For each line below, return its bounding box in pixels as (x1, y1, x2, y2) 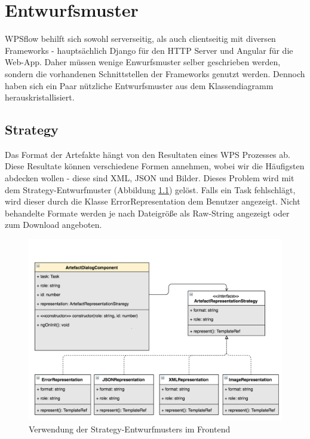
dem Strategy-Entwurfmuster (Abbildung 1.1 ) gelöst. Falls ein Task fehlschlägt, (5, 183, 296, 196)
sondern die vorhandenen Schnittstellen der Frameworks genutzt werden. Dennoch (5, 67, 305, 80)
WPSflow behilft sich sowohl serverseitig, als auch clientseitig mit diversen (5, 32, 276, 45)
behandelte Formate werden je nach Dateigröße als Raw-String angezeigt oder (5, 206, 290, 219)
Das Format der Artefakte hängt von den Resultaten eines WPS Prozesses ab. (5, 148, 290, 160)
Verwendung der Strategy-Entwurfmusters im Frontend (29, 422, 231, 435)
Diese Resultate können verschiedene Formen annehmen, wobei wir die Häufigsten (5, 160, 305, 172)
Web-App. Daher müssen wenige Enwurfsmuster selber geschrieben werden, (5, 56, 281, 68)
